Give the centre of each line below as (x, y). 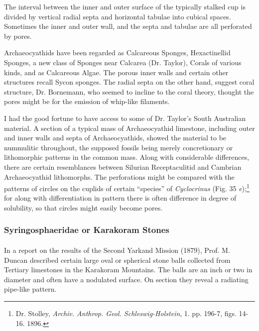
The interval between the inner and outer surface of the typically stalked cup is (125, 6)
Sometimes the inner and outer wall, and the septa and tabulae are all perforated (128, 26)
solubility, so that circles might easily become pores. (83, 207)
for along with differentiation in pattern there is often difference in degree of (120, 198)
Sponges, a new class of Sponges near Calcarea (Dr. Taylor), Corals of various (123, 62)
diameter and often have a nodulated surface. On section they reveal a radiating (126, 279)
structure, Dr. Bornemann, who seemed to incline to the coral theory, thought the (129, 91)
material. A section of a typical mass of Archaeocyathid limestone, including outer (129, 128)
